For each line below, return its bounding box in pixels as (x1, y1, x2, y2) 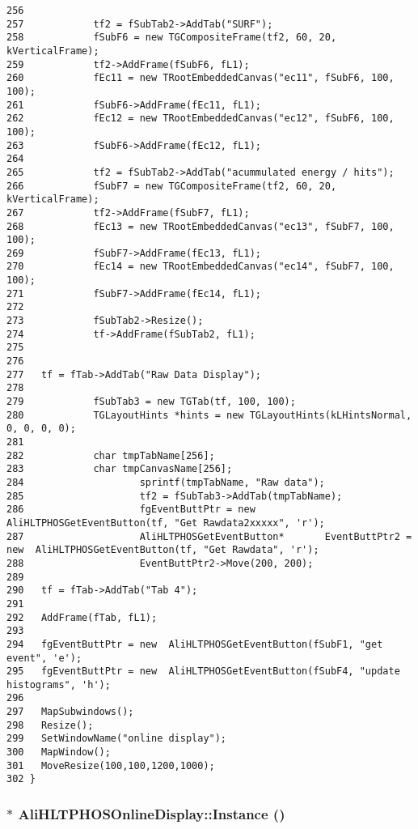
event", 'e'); (6, 652, 82, 664)
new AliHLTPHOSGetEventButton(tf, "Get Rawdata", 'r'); (6, 544, 319, 556)
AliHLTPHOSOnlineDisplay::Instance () (18, 803, 285, 823)
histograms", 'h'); (6, 678, 111, 691)
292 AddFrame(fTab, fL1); (6, 611, 158, 623)
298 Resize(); (6, 719, 94, 731)
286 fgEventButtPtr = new (6, 504, 255, 516)
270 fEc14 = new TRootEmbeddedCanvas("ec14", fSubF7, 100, (6, 261, 395, 273)
